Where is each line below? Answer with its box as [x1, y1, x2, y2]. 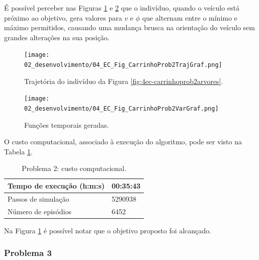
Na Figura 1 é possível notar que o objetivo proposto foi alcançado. [4, 225, 212, 235]
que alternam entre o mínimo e [142, 12, 237, 23]
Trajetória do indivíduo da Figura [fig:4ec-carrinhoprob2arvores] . [24, 75, 223, 86]
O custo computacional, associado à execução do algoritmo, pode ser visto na [4, 136, 242, 147]
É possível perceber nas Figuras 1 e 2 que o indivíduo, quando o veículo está [4, 3, 239, 13]
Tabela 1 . [4, 146, 33, 156]
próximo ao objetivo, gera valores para [4, 12, 122, 23]
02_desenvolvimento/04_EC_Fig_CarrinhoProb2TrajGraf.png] [24, 61, 222, 69]
